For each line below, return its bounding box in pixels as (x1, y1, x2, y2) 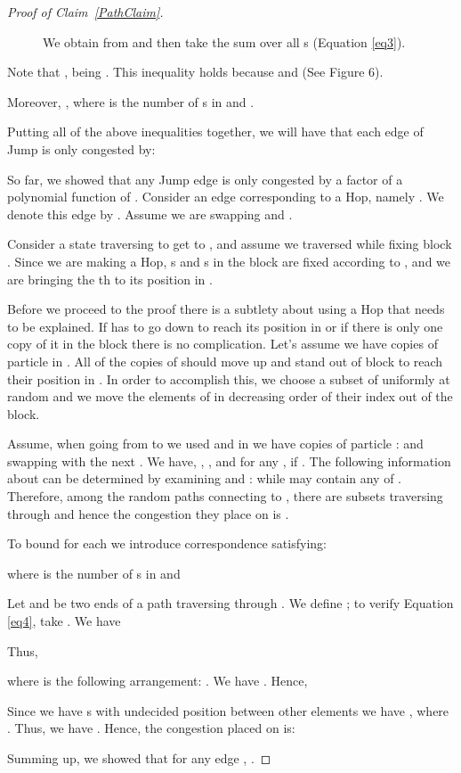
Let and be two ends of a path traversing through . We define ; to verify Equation (7, 594, 454, 613)
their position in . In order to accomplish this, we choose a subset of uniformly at (7, 369, 450, 388)
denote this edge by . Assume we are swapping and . (7, 204, 293, 223)
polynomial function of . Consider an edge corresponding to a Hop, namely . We (7, 187, 444, 206)
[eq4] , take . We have (7, 612, 121, 630)
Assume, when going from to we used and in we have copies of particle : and (7, 434, 424, 453)
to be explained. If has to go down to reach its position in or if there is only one (7, 317, 443, 335)
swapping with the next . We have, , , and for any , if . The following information (7, 451, 451, 470)
